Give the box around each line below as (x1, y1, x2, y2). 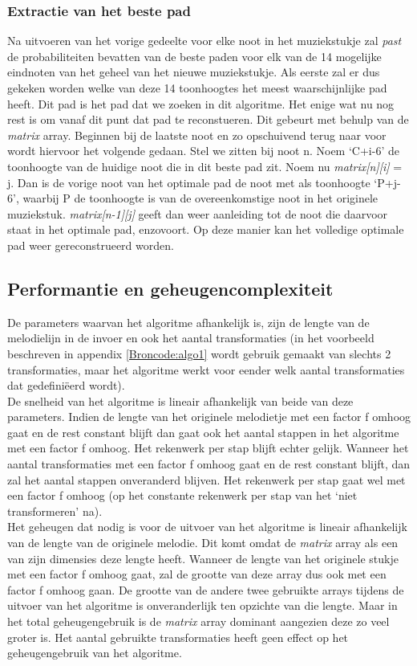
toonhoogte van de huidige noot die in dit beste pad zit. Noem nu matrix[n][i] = (7, 157, 403, 174)
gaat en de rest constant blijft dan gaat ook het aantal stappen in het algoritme (7, 423, 399, 440)
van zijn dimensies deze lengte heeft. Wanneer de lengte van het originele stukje (7, 550, 399, 566)
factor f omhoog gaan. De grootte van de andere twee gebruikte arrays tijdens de (7, 581, 404, 598)
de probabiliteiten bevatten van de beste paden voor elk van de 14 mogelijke (7, 47, 382, 64)
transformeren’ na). (7, 502, 103, 519)
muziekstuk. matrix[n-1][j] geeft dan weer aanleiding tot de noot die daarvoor (7, 205, 388, 222)
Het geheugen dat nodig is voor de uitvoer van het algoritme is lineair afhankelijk (7, 518, 407, 535)
